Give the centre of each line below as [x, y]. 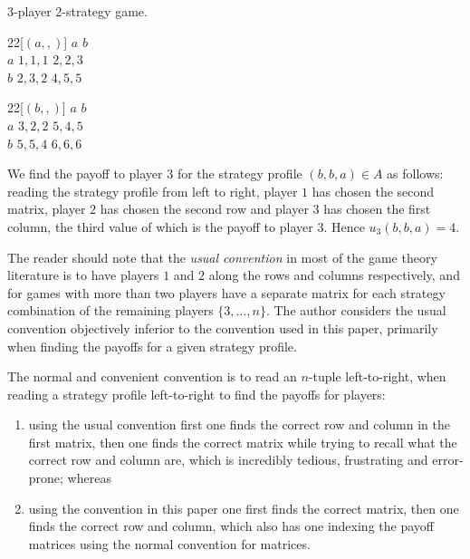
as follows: [415, 173]
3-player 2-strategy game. [77, 11]
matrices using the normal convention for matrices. [169, 543]
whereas [89, 478]
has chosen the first [377, 209]
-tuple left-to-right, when [377, 376]
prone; [46, 478]
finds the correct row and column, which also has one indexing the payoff [231, 526]
